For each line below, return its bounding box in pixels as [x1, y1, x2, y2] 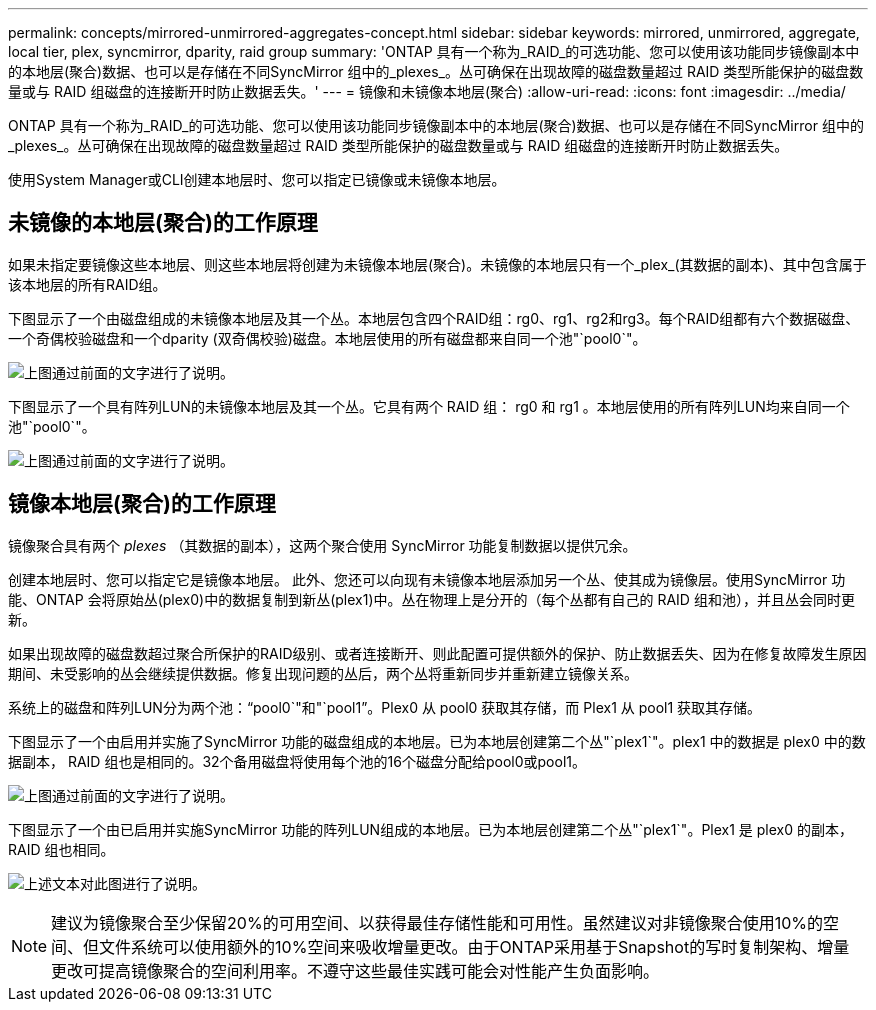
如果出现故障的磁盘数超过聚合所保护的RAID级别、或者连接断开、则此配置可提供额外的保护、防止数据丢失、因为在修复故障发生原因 [8, 644, 867, 662]
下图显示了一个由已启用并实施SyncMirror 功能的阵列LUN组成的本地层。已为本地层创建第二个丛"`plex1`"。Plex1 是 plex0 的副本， [8, 820, 854, 838]
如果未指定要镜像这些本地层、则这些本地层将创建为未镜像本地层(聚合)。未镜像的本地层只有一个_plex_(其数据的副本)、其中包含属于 [8, 255, 867, 273]
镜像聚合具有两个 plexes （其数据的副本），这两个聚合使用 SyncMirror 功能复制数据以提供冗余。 [8, 536, 637, 554]
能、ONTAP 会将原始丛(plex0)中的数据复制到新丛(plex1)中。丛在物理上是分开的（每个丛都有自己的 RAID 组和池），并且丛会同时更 [8, 590, 855, 608]
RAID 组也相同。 [8, 840, 115, 858]
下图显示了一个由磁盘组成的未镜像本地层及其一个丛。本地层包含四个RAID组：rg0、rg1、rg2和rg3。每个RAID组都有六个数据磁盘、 [8, 309, 860, 327]
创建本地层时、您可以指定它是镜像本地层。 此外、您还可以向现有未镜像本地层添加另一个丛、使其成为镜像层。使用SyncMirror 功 [8, 570, 846, 588]
